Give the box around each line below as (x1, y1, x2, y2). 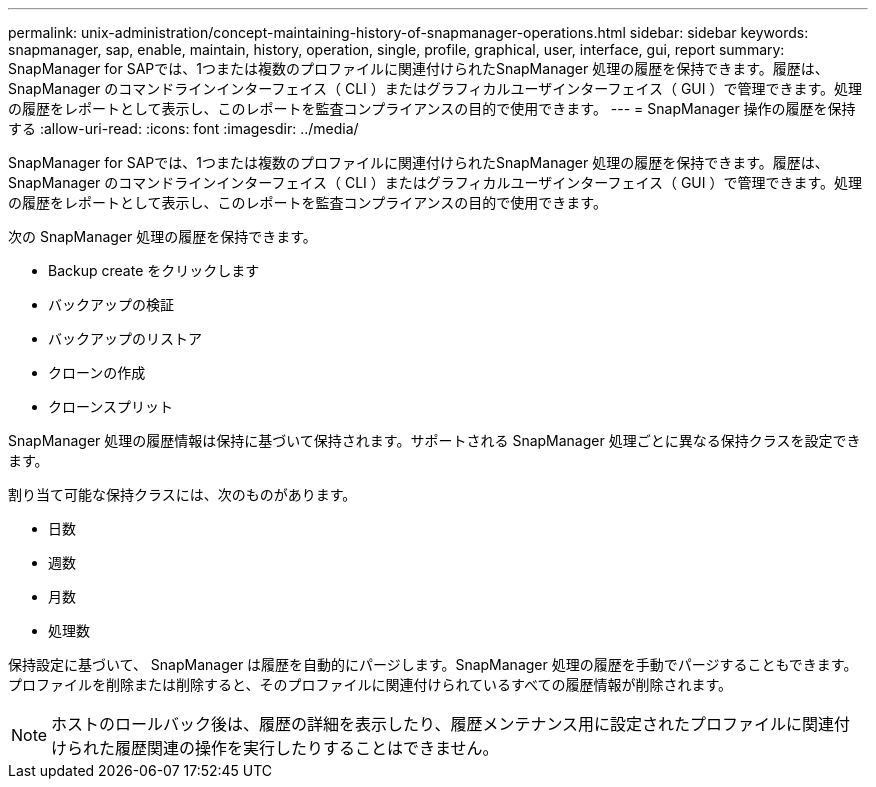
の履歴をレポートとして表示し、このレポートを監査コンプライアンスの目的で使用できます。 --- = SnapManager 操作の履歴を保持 (8, 100, 856, 117)
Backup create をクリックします (48, 262, 260, 279)
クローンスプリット (48, 398, 174, 415)
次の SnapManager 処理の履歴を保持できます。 (8, 228, 317, 245)
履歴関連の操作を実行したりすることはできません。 (115, 738, 499, 758)
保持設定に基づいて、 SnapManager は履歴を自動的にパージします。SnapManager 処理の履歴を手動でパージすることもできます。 (8, 656, 858, 673)
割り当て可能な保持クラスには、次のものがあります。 (8, 486, 357, 503)
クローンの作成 (48, 364, 146, 381)
